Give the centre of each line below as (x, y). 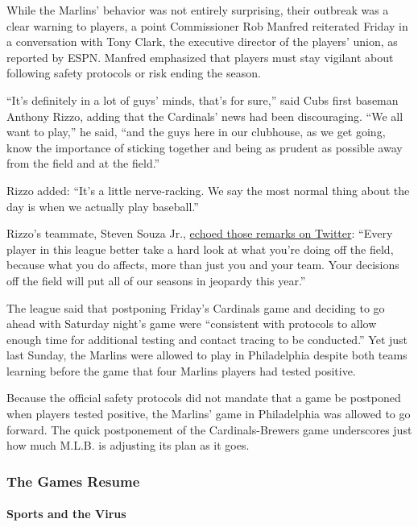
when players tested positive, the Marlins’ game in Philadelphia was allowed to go (209, 414)
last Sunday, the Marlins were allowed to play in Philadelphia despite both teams (207, 355)
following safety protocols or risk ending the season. (134, 73)
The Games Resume (73, 481)
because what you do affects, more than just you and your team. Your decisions (203, 265)
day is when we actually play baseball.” (103, 206)
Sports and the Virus (66, 514)
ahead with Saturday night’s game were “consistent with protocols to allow (192, 324)
